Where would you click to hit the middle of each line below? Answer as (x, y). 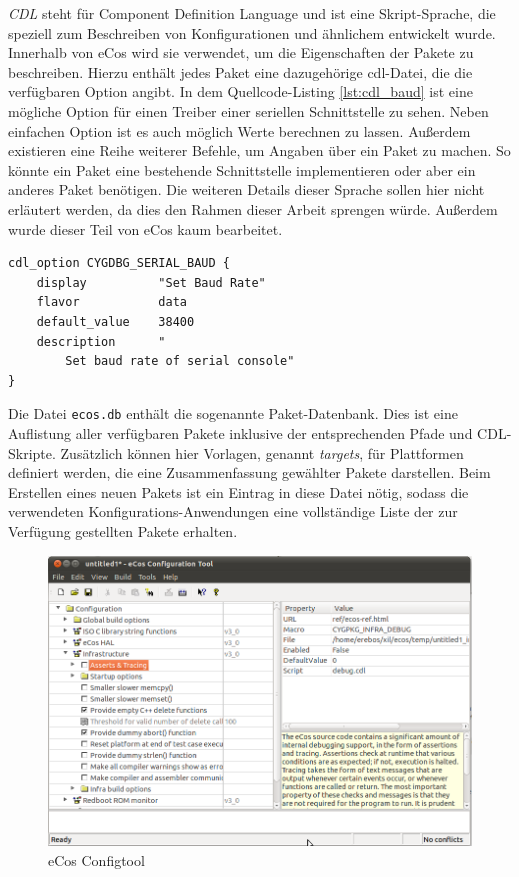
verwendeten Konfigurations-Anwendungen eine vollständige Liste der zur (233, 511)
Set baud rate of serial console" (180, 361)
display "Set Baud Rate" (151, 282)
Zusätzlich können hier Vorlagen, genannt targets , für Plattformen (262, 452)
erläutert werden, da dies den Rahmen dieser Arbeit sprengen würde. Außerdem (253, 208)
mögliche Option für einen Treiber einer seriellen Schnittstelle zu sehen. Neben (248, 110)
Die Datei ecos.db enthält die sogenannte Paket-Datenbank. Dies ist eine (233, 413)
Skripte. (32, 452)
